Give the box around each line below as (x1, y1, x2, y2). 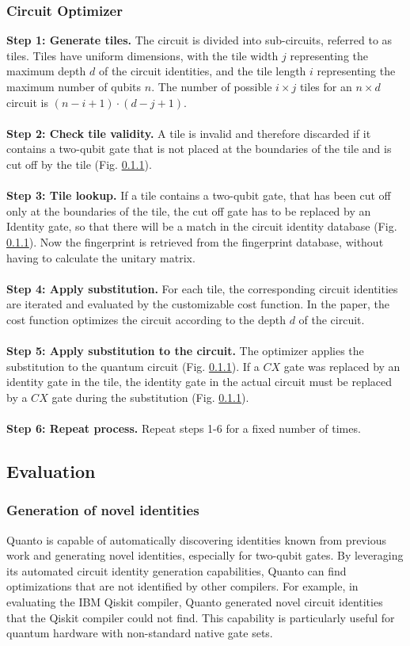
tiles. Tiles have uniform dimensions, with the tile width (6, 47, 279, 63)
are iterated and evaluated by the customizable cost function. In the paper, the (6, 296, 390, 312)
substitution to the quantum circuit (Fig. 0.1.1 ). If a (6, 357, 260, 374)
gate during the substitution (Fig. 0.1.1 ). (51, 388, 249, 405)
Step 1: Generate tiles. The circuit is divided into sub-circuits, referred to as (6, 32, 393, 48)
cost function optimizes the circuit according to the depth (6, 311, 286, 327)
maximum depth (6, 63, 86, 79)
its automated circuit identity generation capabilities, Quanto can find (6, 562, 347, 579)
